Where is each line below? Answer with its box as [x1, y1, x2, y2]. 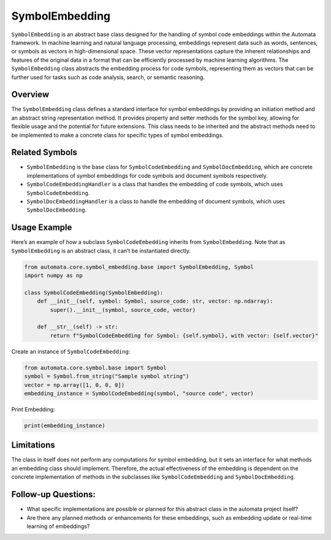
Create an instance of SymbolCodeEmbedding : [11, 348, 131, 355]
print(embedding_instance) [24, 422, 105, 429]
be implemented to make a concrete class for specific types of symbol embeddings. [11, 131, 224, 139]
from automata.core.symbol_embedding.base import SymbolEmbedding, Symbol [24, 264, 254, 270]
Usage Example [11, 222, 72, 233]
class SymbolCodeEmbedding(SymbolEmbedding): [24, 289, 164, 296]
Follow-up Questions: [11, 489, 96, 500]
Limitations [11, 440, 55, 451]
